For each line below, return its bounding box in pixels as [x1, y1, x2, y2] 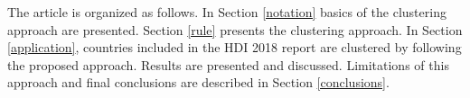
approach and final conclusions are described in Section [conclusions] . [7, 73, 390, 92]
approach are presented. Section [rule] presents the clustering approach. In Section [7, 20, 463, 39]
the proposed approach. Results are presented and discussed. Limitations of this [7, 55, 449, 74]
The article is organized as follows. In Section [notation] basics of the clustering [7, 3, 446, 21]
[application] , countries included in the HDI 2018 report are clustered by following [7, 38, 462, 57]
